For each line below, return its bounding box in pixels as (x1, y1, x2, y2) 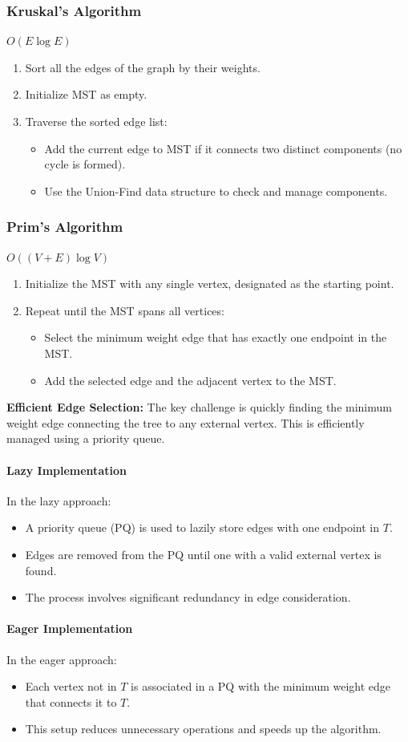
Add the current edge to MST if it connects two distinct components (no (44, 140, 402, 156)
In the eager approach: (6, 651, 117, 667)
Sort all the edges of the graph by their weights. (25, 59, 261, 75)
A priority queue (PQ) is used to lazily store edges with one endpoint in (25, 519, 380, 536)
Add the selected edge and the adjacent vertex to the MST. (44, 371, 337, 388)
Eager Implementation (6, 620, 133, 637)
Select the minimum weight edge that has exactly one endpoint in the (44, 329, 387, 346)
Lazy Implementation (6, 461, 127, 478)
